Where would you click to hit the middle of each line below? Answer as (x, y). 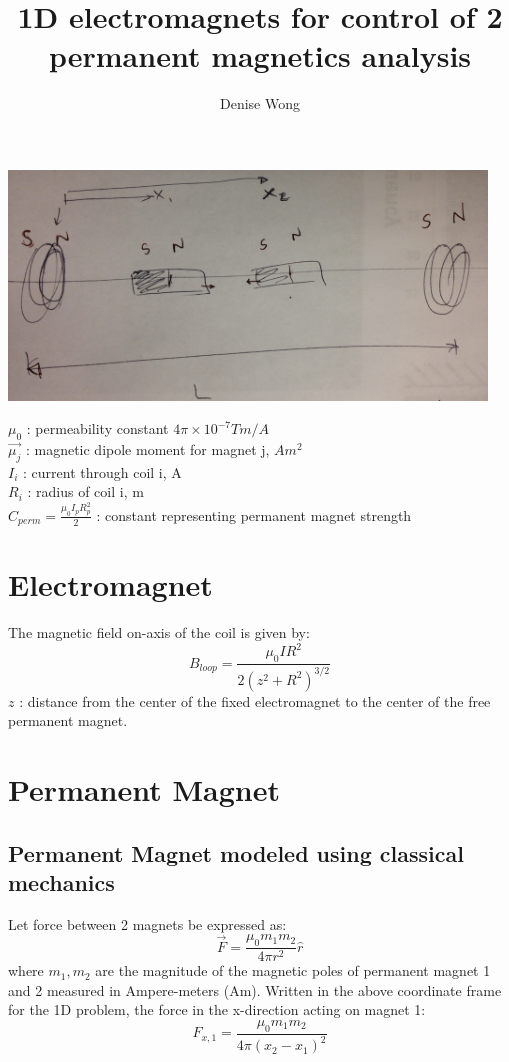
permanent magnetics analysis (260, 55)
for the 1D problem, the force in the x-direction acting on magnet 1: (217, 1009)
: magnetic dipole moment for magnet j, (147, 448)
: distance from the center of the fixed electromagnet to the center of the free (255, 700)
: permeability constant (97, 428)
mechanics (61, 881)
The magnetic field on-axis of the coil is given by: (159, 632)
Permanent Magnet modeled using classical (236, 852)
